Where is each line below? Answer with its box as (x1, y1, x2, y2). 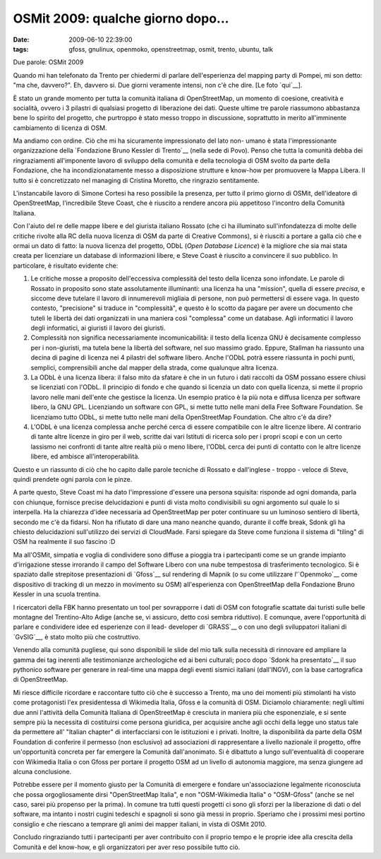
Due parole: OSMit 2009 (13, 58, 84, 66)
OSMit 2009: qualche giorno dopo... (13, 11, 229, 26)
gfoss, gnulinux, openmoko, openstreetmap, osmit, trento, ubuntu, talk (68, 45, 274, 53)
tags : (13, 45, 29, 53)
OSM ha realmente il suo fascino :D (13, 538, 116, 546)
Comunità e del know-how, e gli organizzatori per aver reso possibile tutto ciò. (13, 843, 241, 851)
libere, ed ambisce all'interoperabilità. (30, 452, 140, 461)
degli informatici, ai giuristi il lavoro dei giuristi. (30, 324, 166, 332)
